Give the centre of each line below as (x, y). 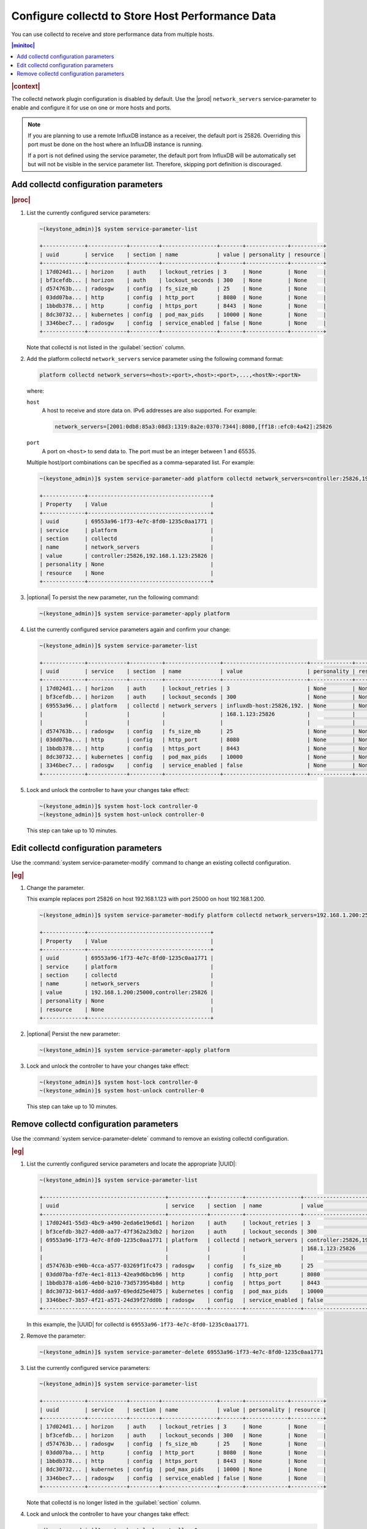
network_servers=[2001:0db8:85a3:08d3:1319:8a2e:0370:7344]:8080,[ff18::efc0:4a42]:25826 (194, 427)
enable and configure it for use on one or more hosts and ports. (91, 108)
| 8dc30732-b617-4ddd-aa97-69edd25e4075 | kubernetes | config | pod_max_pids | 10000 (181, 1291)
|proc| (21, 200)
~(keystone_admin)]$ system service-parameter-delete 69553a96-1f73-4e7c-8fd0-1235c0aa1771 (181, 1352)
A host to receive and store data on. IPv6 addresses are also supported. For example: (149, 410)
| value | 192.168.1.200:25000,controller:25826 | (127, 992)
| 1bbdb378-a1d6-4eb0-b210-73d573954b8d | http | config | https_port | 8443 (180, 1283)
